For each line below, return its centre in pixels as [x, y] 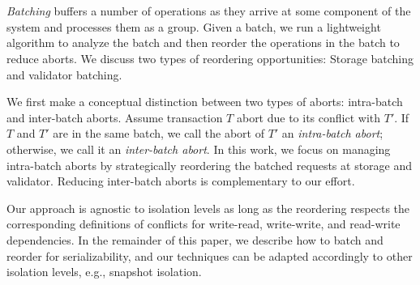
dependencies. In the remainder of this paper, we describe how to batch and [195, 239]
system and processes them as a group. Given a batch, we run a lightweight [194, 26]
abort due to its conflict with [309, 117]
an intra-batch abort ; [332, 133]
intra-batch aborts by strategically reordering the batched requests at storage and [210, 165]
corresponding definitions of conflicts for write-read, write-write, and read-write [204, 224]
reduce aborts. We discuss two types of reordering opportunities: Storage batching [210, 58]
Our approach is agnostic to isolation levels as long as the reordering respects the [208, 208]
